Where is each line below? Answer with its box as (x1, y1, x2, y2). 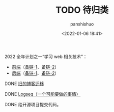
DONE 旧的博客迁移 (4, 81, 44, 86)
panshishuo (70, 21, 94, 27)
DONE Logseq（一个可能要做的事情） (4, 91, 81, 97)
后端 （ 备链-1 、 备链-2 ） (11, 70, 59, 76)
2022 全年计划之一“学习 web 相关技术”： (4, 54, 87, 59)
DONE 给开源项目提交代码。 (4, 101, 61, 107)
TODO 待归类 (56, 4, 109, 16)
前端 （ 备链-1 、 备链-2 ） (11, 64, 59, 70)
